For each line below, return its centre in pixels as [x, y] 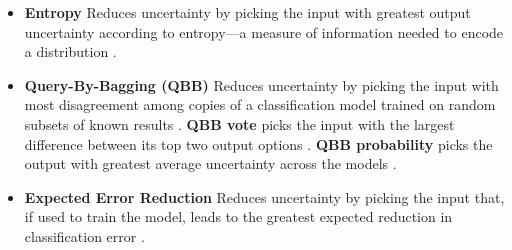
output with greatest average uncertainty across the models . [210, 163]
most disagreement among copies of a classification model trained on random [260, 104]
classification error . [84, 235]
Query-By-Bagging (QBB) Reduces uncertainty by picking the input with [261, 84]
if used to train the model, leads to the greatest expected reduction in [238, 216]
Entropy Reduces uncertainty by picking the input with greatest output [247, 12]
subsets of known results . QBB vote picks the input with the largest [239, 123]
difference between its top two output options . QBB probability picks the [258, 143]
